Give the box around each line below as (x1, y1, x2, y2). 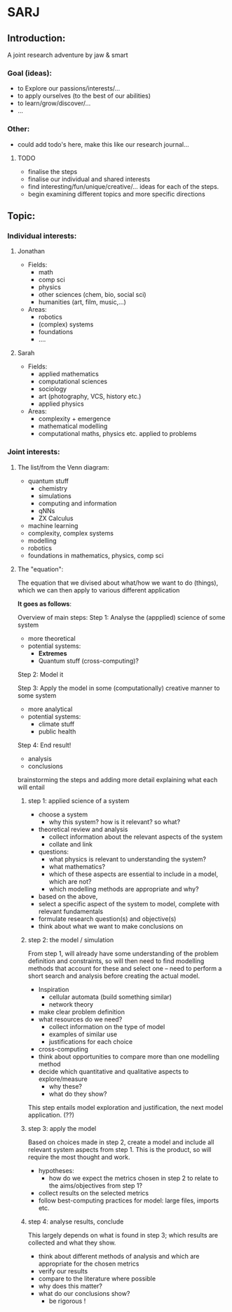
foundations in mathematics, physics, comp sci (27, 551, 164, 559)
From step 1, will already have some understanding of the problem (27, 949, 219, 958)
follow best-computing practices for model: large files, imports (38, 1196, 219, 1205)
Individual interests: (7, 231, 77, 241)
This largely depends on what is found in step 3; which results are (27, 1231, 219, 1239)
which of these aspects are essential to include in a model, (48, 870, 219, 878)
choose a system (38, 810, 88, 819)
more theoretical (27, 634, 76, 642)
